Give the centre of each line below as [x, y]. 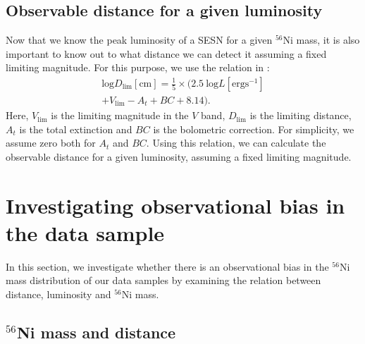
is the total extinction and [76, 129]
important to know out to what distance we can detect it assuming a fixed [166, 53]
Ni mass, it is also [321, 40]
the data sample [85, 232]
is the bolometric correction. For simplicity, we [254, 129]
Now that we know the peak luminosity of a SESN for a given [139, 40]
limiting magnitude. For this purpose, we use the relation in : [138, 67]
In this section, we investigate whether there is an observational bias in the [167, 266]
